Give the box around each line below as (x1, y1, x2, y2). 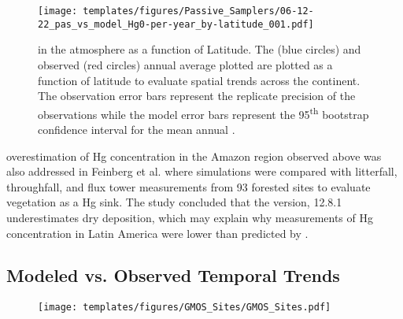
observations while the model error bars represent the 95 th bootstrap (38, 103, 369, 122)
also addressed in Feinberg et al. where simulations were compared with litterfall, (6, 163, 397, 180)
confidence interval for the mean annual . (38, 121, 235, 137)
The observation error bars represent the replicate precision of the (38, 87, 356, 104)
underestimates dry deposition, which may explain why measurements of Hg (6, 209, 373, 225)
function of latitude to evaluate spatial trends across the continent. (38, 72, 360, 88)
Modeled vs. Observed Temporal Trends (6, 263, 340, 287)
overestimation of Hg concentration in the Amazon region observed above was (6, 147, 382, 164)
